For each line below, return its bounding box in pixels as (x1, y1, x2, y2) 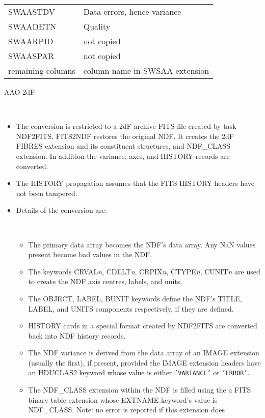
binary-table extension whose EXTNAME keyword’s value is (28, 394, 218, 405)
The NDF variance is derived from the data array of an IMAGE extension (28, 347, 259, 358)
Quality (83, 20, 111, 32)
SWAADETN (8, 20, 57, 32)
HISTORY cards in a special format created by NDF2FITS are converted (28, 320, 257, 331)
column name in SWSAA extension (83, 65, 209, 76)
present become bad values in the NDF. (28, 249, 152, 260)
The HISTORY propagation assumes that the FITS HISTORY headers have (16, 178, 255, 188)
